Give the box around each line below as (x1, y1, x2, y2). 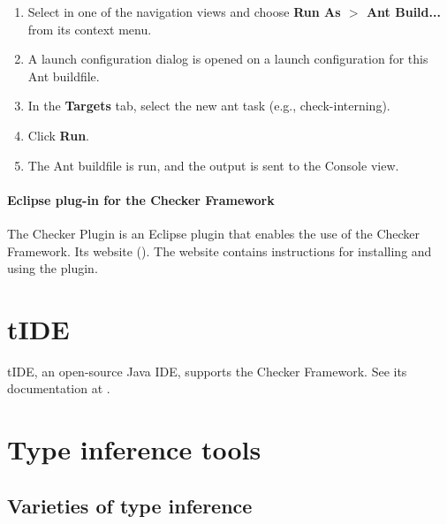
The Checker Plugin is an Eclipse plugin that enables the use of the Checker (7, 224, 420, 242)
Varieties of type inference (7, 491, 253, 519)
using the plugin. (7, 259, 98, 277)
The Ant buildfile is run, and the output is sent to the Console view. (27, 156, 399, 174)
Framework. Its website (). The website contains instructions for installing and (7, 241, 432, 260)
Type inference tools (7, 431, 261, 467)
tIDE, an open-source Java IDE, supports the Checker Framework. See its (7, 361, 407, 380)
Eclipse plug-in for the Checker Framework (7, 190, 275, 209)
